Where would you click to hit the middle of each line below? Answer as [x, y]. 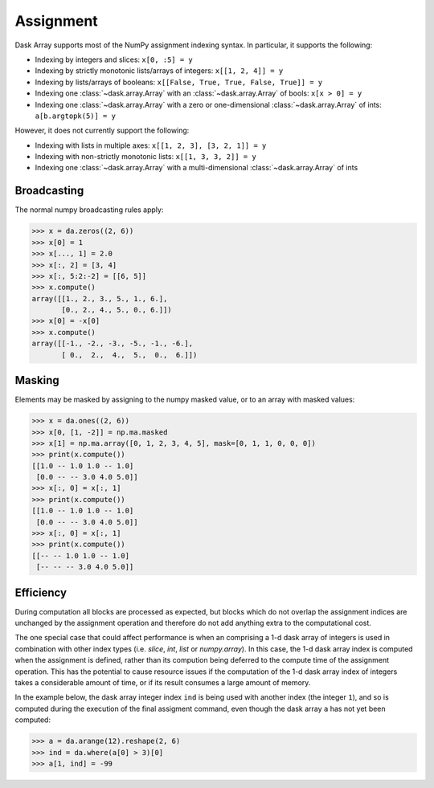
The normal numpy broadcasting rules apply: [89, 210]
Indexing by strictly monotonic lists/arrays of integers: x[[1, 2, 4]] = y [159, 71]
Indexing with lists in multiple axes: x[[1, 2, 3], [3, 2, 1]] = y [151, 145]
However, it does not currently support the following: [102, 131]
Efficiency [41, 592]
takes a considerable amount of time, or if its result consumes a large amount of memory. [163, 683]
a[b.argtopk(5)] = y [76, 116]
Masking [37, 380]
